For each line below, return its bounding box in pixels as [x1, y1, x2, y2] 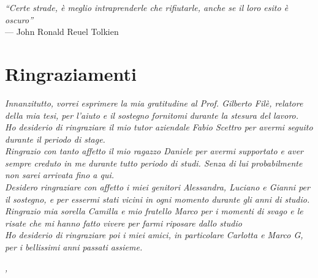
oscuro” [5, 13, 34, 26]
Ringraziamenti [5, 61, 137, 86]
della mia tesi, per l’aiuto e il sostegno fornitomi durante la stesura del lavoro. [5, 108, 299, 121]
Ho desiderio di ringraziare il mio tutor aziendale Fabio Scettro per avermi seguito [5, 121, 313, 133]
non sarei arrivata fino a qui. [5, 168, 115, 181]
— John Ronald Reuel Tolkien [5, 25, 119, 38]
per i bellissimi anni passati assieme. [5, 241, 143, 254]
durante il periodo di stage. [5, 132, 105, 145]
